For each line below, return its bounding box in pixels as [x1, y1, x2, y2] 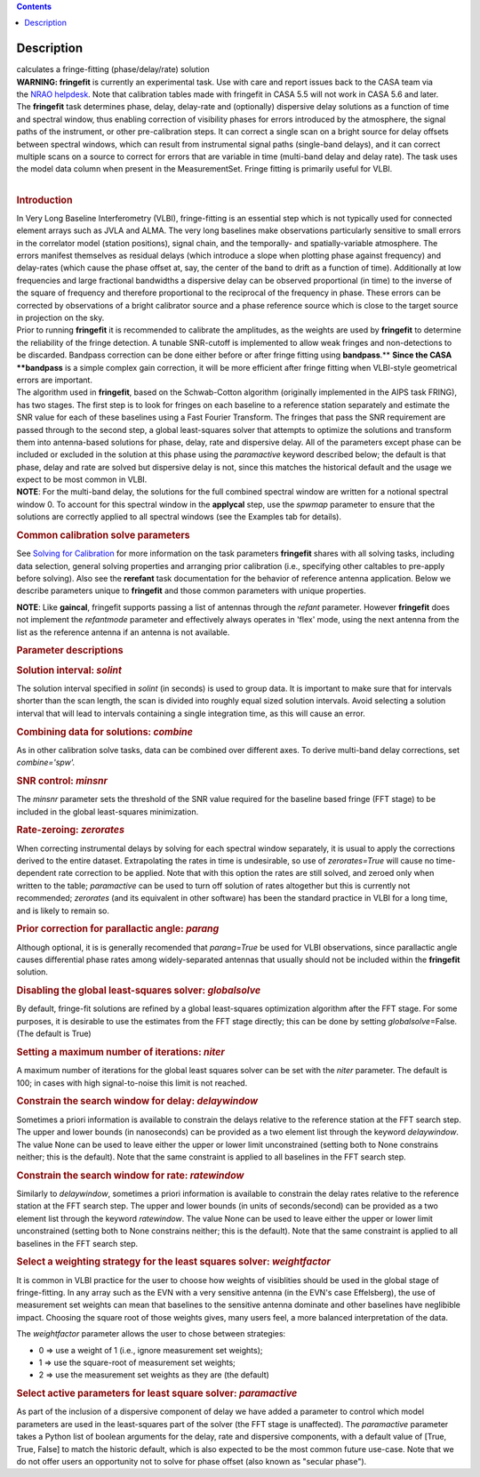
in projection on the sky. [16, 312, 105, 323]
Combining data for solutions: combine [16, 726, 193, 738]
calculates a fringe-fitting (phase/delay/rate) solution [16, 64, 211, 75]
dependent [16, 868, 57, 879]
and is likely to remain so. [16, 905, 110, 916]
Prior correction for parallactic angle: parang [16, 923, 220, 935]
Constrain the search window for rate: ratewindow [16, 1169, 244, 1182]
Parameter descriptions [16, 645, 124, 657]
